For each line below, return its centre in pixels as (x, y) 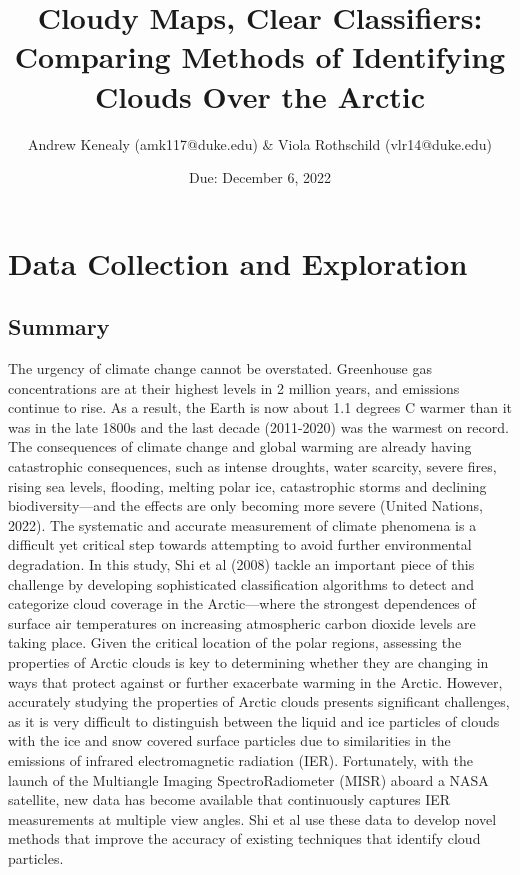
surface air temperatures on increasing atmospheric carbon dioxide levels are (242, 622)
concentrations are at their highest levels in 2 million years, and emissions (234, 387)
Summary (59, 326)
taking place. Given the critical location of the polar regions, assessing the (235, 642)
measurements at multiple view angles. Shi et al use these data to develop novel (252, 818)
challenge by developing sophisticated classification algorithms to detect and (241, 583)
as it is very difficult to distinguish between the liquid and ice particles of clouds (254, 720)
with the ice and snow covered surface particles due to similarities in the (229, 740)
